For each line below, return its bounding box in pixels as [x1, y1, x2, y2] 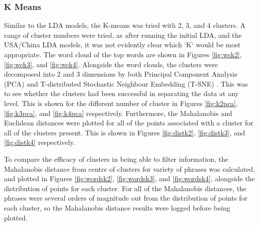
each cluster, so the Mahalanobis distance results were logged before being [4, 202, 231, 213]
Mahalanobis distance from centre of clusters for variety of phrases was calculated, [4, 163, 255, 174]
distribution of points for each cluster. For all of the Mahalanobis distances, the [4, 183, 247, 193]
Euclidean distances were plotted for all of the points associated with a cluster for [4, 117, 254, 128]
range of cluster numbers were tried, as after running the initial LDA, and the [4, 29, 242, 40]
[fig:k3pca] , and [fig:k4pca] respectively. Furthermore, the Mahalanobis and [4, 108, 232, 118]
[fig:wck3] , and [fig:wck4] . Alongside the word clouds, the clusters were [4, 59, 218, 69]
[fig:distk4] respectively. [4, 137, 75, 147]
